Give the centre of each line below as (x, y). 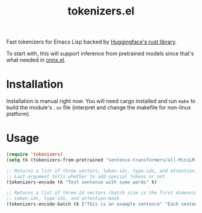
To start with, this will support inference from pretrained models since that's (100, 54)
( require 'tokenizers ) (35, 154)
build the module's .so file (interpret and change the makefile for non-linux (99, 107)
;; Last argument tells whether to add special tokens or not (86, 176)
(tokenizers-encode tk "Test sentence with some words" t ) (82, 182)
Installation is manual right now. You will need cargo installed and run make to (101, 101)
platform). (19, 114)
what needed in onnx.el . (36, 60)
